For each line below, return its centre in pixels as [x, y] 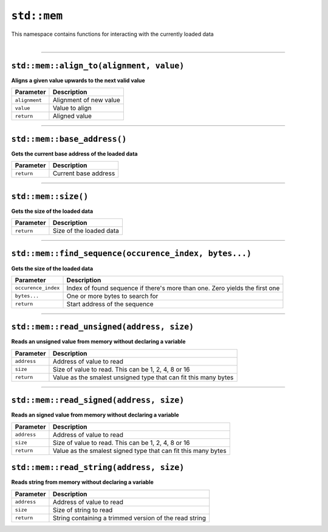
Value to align [72, 108]
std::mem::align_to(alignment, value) [98, 66]
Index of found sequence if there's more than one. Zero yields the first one [173, 288]
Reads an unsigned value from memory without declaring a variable [98, 342]
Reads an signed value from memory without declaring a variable [95, 415]
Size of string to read [83, 510]
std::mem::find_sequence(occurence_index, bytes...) [132, 254]
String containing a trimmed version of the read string [129, 518]
